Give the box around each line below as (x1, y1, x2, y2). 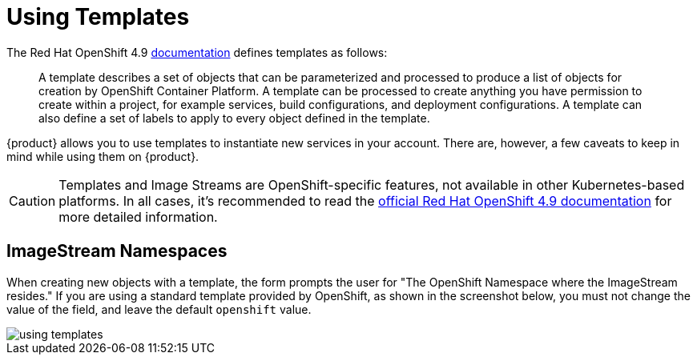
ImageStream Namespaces (6, 241, 228, 262)
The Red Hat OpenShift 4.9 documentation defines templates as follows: (6, 45, 388, 59)
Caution (9, 192, 56, 209)
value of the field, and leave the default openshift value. (6, 302, 312, 316)
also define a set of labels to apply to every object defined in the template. (38, 110, 430, 125)
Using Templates (6, 3, 190, 30)
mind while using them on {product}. (6, 149, 199, 163)
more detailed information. (58, 208, 218, 225)
